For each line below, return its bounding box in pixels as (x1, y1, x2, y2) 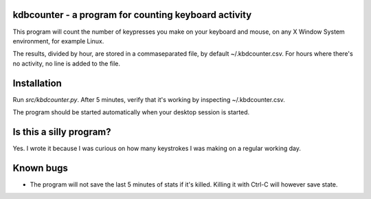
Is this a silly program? (12, 126, 111, 138)
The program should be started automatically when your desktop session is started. (12, 107, 250, 116)
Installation (12, 77, 62, 89)
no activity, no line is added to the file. (12, 59, 120, 67)
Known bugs (12, 162, 69, 174)
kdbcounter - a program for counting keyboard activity (12, 9, 252, 21)
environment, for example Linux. (12, 36, 104, 45)
